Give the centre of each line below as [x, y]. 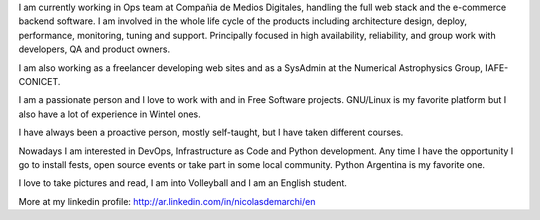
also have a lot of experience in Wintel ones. [110, 114]
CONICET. [39, 81]
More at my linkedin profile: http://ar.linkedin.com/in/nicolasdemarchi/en [167, 201]
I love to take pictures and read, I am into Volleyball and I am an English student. [182, 183]
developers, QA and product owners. [94, 49]
